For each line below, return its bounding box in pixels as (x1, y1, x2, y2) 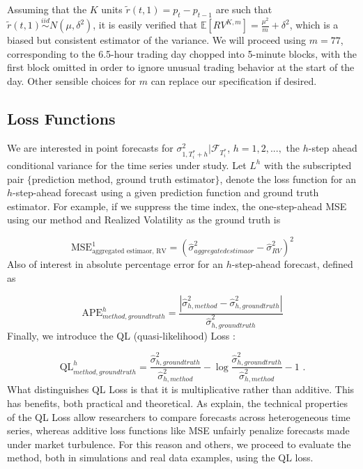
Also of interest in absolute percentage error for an (7, 257, 224, 271)
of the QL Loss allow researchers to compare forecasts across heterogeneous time (7, 409, 350, 424)
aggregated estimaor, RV (92, 248, 167, 255)
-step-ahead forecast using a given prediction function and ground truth (13, 185, 319, 200)
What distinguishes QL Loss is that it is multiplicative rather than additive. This (7, 382, 355, 397)
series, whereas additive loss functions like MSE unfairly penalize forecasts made (7, 423, 350, 438)
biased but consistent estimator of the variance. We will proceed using (7, 33, 307, 47)
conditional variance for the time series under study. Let (7, 157, 247, 172)
